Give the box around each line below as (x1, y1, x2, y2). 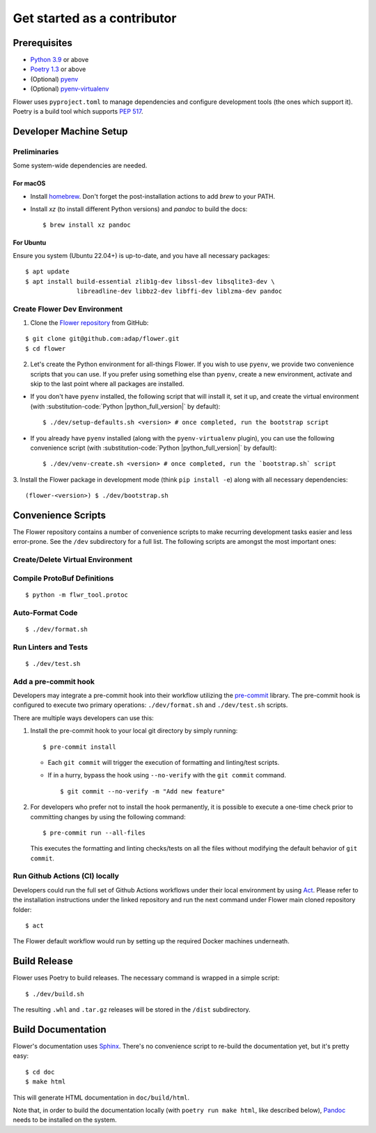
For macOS (13, 179, 46, 188)
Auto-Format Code (13, 607, 78, 617)
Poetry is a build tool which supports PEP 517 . (13, 107, 143, 116)
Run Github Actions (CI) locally (13, 872, 120, 881)
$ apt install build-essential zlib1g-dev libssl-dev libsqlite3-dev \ (25, 277, 275, 285)
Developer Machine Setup (13, 126, 128, 137)
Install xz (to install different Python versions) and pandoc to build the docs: (30, 204, 248, 213)
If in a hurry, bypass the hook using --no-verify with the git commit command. (47, 771, 287, 780)
